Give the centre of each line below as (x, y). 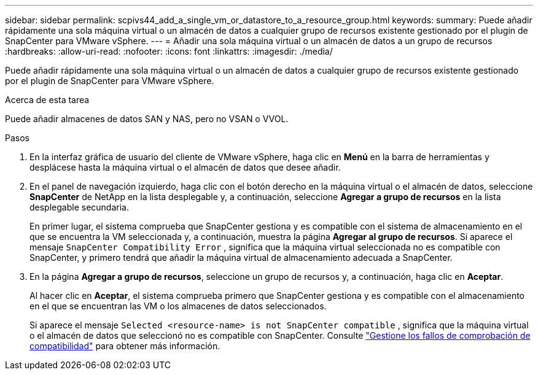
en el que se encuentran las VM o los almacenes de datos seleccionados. (178, 306)
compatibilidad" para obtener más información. (125, 346)
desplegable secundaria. (79, 207)
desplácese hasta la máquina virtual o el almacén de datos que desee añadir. (185, 167)
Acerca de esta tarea (47, 100)
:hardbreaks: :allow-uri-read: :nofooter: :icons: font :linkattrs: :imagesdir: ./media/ (169, 51)
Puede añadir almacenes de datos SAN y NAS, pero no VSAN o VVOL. (147, 119)
